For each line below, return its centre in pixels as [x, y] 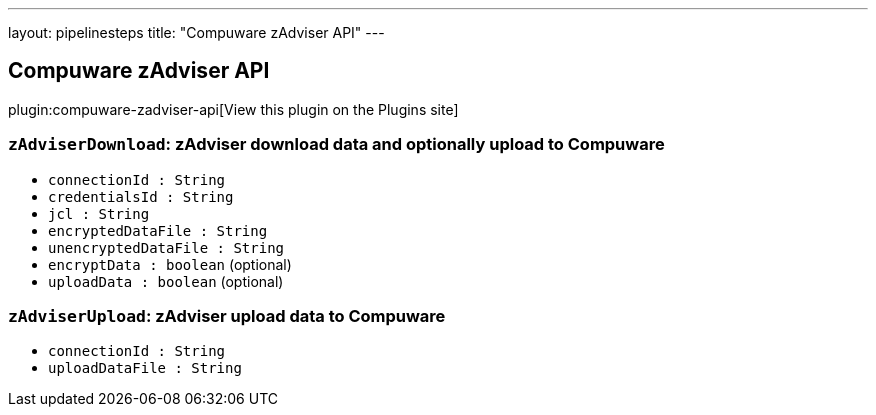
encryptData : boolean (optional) [170, 264]
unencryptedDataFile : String [166, 247]
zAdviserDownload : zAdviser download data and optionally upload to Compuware [336, 144]
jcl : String [99, 213]
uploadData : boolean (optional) [166, 281]
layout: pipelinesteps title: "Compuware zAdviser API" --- [196, 32]
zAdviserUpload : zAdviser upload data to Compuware [227, 315]
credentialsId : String [141, 196]
